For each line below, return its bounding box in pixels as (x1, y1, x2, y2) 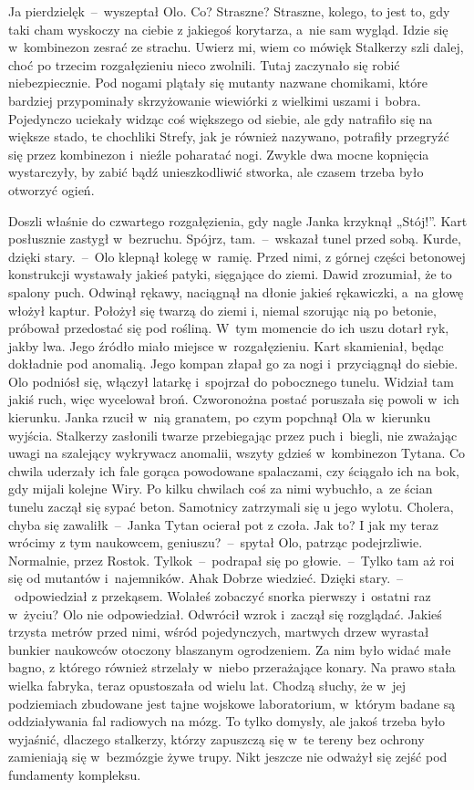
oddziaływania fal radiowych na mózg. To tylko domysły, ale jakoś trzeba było (8, 712, 446, 731)
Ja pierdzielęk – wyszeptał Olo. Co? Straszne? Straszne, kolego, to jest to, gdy (8, 2, 450, 20)
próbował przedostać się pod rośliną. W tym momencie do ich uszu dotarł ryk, (8, 318, 449, 338)
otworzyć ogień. (8, 180, 95, 199)
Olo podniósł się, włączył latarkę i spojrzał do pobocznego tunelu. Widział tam (8, 371, 454, 390)
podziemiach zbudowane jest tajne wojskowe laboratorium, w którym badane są (8, 693, 456, 712)
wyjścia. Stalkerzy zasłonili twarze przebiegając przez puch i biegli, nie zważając (8, 425, 458, 444)
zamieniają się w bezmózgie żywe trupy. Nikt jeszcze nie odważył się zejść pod (8, 747, 448, 766)
